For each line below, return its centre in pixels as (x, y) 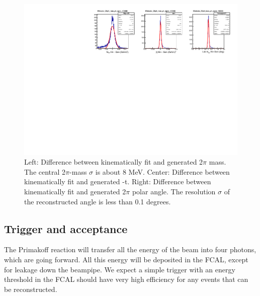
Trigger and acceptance (66, 228)
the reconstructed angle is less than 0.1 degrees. (98, 201)
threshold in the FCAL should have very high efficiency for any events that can (126, 279)
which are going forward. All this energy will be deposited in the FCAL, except (126, 260)
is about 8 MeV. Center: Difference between (162, 171)
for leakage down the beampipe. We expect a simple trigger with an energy (120, 269)
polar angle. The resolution (174, 192)
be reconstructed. (31, 289)
